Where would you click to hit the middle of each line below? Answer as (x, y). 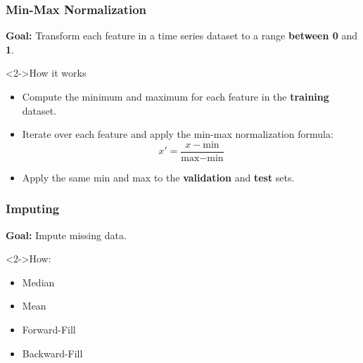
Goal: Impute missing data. (66, 235)
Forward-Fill (49, 330)
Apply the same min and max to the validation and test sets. (158, 177)
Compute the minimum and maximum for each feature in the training (176, 96)
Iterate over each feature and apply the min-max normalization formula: (178, 134)
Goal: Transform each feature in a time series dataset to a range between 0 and (182, 36)
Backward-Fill (52, 353)
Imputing (33, 209)
